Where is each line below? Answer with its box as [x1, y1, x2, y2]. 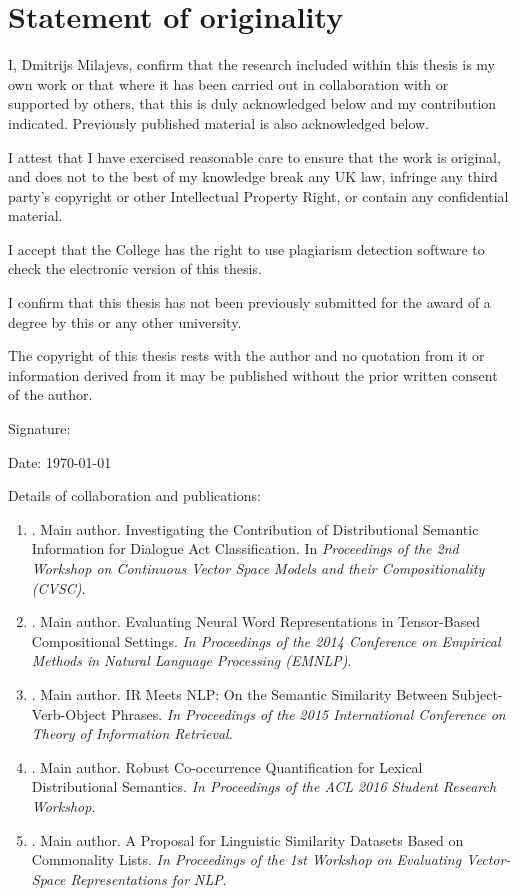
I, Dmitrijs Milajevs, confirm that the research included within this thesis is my [8, 54, 496, 75]
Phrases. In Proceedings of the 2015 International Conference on [111, 703, 506, 724]
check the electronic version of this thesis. [8, 258, 262, 279]
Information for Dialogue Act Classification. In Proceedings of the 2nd [31, 538, 459, 559]
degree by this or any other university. [8, 311, 242, 332]
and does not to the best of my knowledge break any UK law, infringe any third [8, 166, 498, 187]
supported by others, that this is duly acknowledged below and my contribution [8, 93, 497, 114]
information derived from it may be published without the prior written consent [8, 364, 498, 385]
